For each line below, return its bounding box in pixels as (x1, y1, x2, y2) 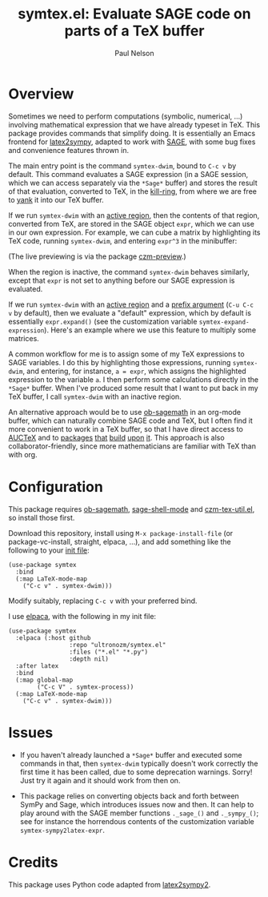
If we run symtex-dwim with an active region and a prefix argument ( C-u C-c (8, 300, 254, 309)
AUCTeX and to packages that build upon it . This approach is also (8, 432, 226, 442)
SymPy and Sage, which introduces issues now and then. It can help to (19, 799, 254, 809)
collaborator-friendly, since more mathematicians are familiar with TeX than (8, 441, 256, 451)
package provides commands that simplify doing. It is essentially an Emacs (8, 128, 256, 138)
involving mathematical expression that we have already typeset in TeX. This (8, 119, 261, 129)
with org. (8, 449, 38, 459)
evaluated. (8, 284, 43, 293)
